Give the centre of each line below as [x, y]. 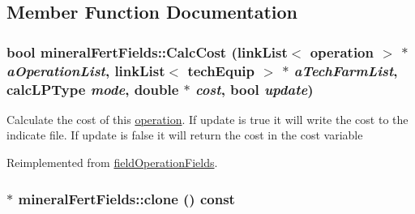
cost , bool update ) [254, 89]
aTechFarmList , [346, 70]
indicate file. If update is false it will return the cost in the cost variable [185, 135]
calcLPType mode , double [93, 89]
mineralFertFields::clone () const [126, 198]
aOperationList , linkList [86, 70]
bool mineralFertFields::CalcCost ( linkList [147, 51]
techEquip [221, 70]
